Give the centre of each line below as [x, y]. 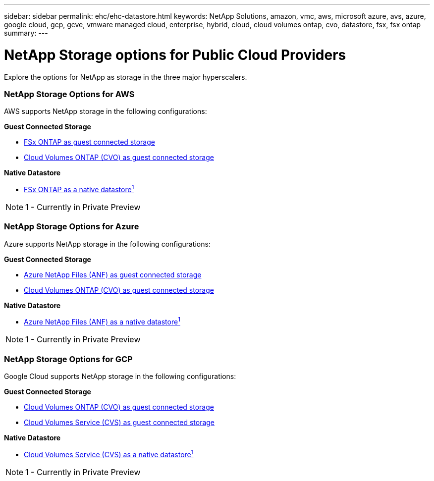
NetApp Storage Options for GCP [68, 359]
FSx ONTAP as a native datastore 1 [79, 189]
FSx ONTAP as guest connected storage [89, 142]
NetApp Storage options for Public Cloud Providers [175, 55]
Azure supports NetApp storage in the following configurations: [107, 244]
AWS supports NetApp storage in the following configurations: [106, 111]
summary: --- [26, 33]
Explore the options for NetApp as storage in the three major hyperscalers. [126, 77]
